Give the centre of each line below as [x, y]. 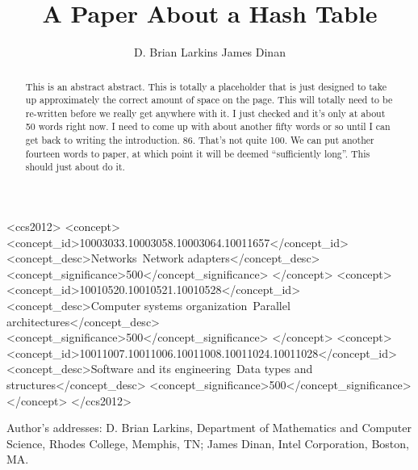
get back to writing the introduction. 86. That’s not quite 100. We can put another [200, 140]
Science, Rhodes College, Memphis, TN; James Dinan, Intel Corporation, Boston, [208, 443]
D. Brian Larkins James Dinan [210, 52]
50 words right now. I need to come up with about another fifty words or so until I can [208, 126]
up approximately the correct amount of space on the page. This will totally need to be [209, 100]
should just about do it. [75, 167]
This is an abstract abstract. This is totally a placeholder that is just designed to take [206, 86]
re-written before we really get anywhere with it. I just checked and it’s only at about [205, 113]
